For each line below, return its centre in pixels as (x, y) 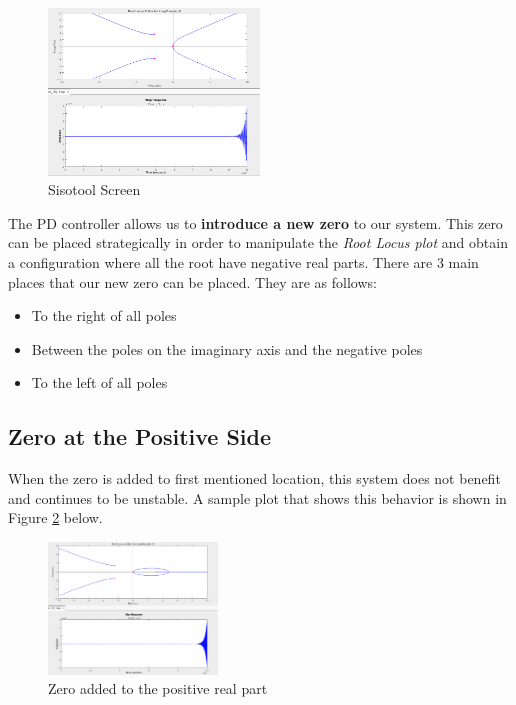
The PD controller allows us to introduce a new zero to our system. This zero (255, 222)
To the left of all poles (99, 382)
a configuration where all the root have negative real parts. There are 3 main (243, 262)
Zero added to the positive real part (158, 688)
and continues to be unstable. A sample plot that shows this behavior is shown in (257, 497)
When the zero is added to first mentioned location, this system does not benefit (254, 478)
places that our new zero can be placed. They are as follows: (192, 281)
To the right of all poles (104, 315)
